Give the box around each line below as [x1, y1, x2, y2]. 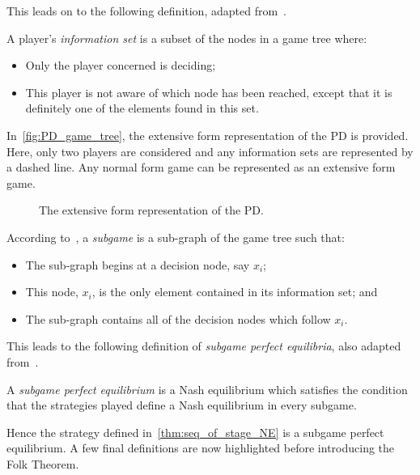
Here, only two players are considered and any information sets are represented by [6, 142, 414, 159]
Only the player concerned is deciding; [25, 57, 216, 74]
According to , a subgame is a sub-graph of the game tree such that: [6, 228, 345, 245]
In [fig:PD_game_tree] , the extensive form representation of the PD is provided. [6, 126, 409, 143]
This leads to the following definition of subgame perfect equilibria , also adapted [6, 337, 401, 354]
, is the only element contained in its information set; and [91, 283, 378, 300]
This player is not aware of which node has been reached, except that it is [25, 83, 392, 100]
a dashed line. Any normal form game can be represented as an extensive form [6, 159, 396, 176]
